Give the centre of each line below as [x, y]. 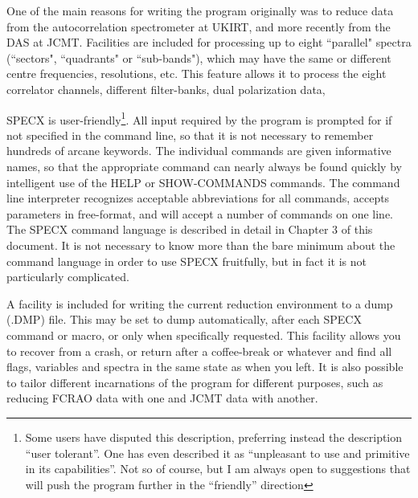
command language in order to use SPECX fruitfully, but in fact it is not [186, 261]
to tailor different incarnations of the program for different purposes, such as [195, 382]
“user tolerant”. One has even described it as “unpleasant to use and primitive [217, 453]
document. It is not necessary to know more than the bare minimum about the [201, 245]
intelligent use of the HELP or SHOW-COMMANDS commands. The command [203, 182]
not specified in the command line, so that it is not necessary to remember [190, 135]
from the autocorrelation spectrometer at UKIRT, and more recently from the [199, 26]
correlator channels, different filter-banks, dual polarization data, [166, 89]
